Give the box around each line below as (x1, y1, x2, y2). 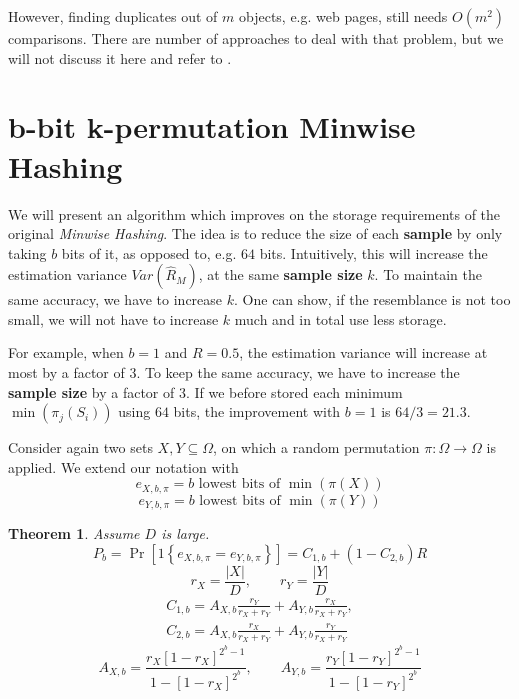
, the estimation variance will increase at (239, 342, 488, 363)
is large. (161, 523, 210, 544)
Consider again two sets (8, 437, 153, 458)
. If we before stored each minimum (185, 381, 403, 402)
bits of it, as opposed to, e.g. (61, 242, 237, 263)
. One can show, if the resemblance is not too (234, 289, 511, 310)
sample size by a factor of (8, 381, 175, 402)
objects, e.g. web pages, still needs (238, 6, 448, 26)
